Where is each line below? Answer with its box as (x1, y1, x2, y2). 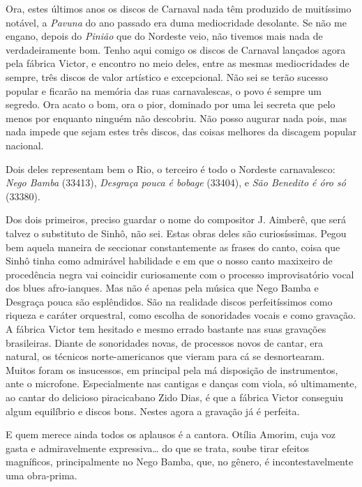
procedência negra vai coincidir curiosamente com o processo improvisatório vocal (6, 267, 354, 281)
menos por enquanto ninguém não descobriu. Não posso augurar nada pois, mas (6, 110, 347, 125)
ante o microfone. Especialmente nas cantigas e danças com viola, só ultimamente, (6, 376, 357, 391)
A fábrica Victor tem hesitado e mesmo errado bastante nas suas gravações (6, 322, 326, 336)
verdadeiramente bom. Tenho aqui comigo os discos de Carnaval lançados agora (6, 42, 346, 57)
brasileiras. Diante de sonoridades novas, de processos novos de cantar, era (6, 335, 323, 350)
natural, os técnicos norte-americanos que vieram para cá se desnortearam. (6, 349, 325, 364)
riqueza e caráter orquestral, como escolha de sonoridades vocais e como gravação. (6, 308, 356, 322)
